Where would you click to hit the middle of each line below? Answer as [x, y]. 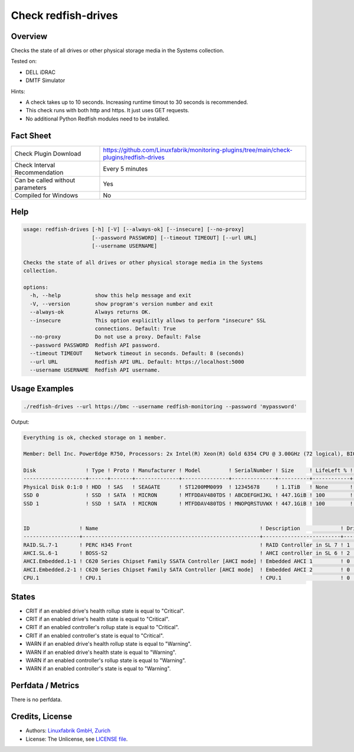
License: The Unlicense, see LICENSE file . [77, 739]
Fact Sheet [31, 136]
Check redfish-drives [64, 15]
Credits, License [42, 717]
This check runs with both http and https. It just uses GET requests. [108, 110]
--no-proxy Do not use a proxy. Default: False [115, 337]
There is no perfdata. [36, 699]
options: [36, 287]
